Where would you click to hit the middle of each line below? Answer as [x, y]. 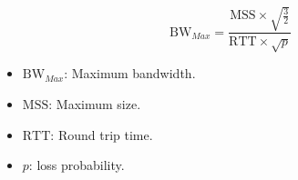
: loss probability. [77, 165]
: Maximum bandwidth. [130, 73]
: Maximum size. [95, 103]
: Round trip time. [102, 134]
